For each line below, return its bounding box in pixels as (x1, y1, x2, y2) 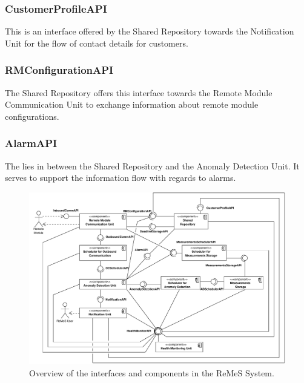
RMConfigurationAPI (5, 62, 114, 77)
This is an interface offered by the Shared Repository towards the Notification (5, 25, 294, 38)
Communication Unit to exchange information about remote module (5, 98, 259, 111)
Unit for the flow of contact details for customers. (5, 36, 188, 49)
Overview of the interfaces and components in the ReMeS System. (29, 366, 274, 379)
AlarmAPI (5, 136, 58, 151)
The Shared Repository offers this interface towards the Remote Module (5, 86, 273, 99)
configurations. (5, 110, 59, 122)
